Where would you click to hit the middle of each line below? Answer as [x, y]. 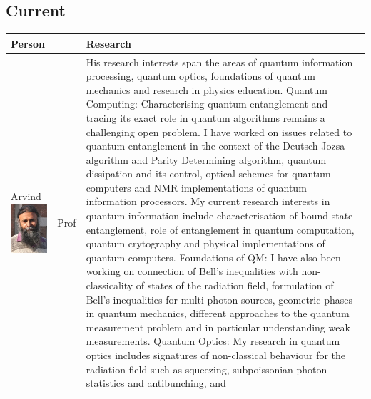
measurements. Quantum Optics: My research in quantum [213, 341]
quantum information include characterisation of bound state [219, 216]
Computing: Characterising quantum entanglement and [207, 104]
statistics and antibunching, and [156, 383]
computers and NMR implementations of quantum [196, 187]
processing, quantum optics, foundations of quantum [200, 76]
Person [28, 43]
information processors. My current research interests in [208, 201]
